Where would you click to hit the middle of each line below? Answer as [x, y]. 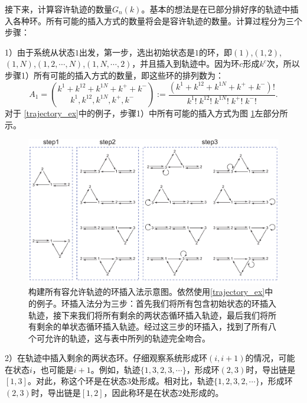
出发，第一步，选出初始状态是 [137, 52]
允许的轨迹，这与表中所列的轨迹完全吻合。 [127, 338]
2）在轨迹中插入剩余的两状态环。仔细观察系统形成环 [106, 358]
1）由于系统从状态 [40, 52]
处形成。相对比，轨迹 [172, 381]
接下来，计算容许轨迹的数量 [58, 9]
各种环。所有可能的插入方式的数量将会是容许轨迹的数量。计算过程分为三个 [157, 20]
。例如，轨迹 [115, 369]
